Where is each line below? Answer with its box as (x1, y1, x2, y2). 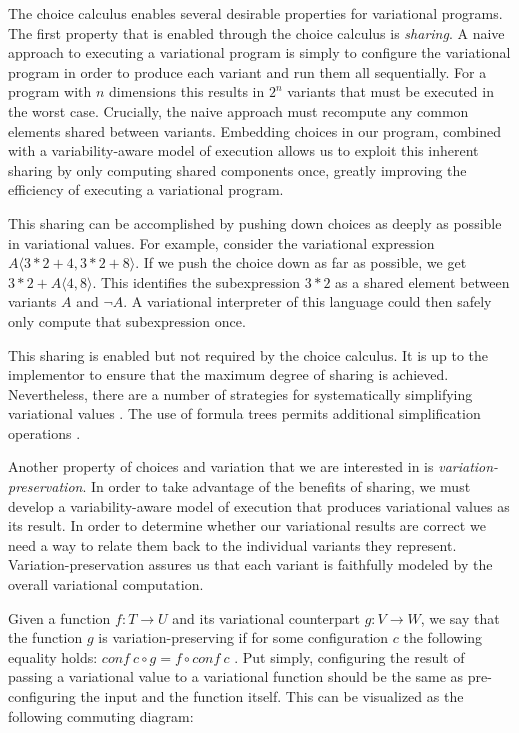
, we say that (420, 607, 500, 628)
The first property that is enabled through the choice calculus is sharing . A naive (8, 22, 505, 43)
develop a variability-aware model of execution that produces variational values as (8, 495, 510, 516)
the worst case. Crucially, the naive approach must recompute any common (8, 100, 469, 121)
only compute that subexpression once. (8, 310, 246, 331)
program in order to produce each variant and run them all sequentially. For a (8, 61, 487, 82)
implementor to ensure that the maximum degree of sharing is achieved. (8, 364, 449, 385)
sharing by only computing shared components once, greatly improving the (8, 159, 467, 180)
